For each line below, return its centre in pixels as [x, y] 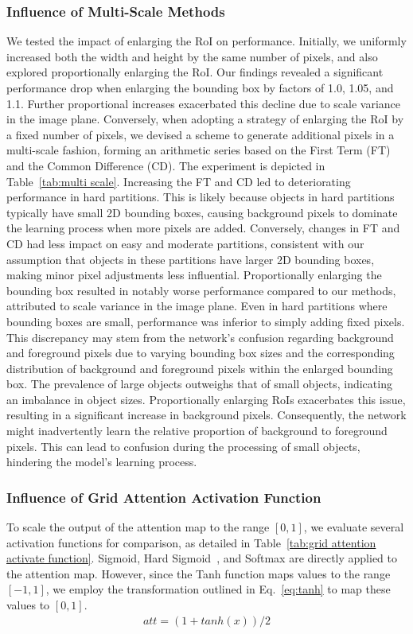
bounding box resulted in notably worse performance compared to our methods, [201, 290]
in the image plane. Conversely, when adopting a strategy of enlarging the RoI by [205, 119]
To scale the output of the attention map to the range [138, 527]
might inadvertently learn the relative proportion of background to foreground [197, 431]
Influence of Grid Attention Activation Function [164, 497]
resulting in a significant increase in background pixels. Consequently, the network [206, 415]
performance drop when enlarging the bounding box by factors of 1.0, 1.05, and [200, 88]
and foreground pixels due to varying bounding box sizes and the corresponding [201, 353]
